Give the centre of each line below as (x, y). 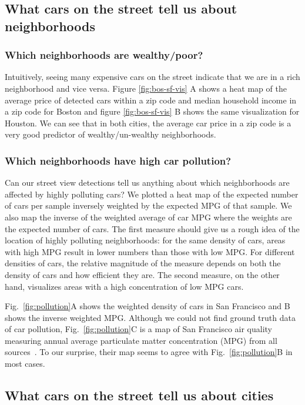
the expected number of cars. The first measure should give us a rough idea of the (152, 228)
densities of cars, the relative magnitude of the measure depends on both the (143, 263)
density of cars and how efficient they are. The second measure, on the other (142, 274)
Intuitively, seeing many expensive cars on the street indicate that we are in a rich (152, 77)
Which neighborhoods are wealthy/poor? (104, 55)
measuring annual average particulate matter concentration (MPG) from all (141, 340)
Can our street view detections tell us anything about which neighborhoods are (147, 183)
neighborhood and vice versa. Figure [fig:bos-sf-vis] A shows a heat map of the (146, 88)
